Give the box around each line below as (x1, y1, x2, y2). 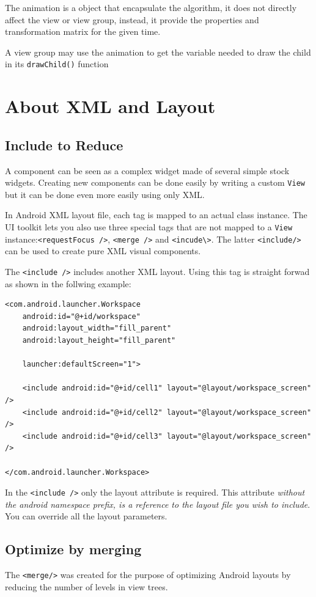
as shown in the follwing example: (5, 277, 131, 290)
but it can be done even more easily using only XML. (5, 188, 205, 200)
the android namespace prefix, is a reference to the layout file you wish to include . (5, 497, 310, 510)
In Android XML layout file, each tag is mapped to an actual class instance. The (5, 208, 307, 221)
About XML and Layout (5, 93, 216, 119)
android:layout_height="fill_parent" (22, 335, 176, 345)
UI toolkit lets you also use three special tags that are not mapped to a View (5, 221, 293, 233)
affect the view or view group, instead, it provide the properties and (5, 13, 259, 26)
